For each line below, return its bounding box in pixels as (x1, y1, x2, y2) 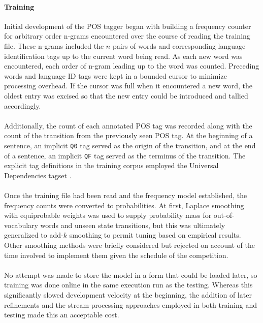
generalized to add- (4, 230, 63, 240)
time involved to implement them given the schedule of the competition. (4, 249, 228, 260)
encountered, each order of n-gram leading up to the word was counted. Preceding (4, 60, 259, 71)
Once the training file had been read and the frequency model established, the (4, 190, 247, 201)
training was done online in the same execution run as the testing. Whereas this (4, 279, 253, 290)
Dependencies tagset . (4, 170, 72, 180)
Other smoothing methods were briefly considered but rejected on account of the (4, 239, 255, 250)
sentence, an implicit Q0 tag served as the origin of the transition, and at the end (4, 140, 256, 150)
